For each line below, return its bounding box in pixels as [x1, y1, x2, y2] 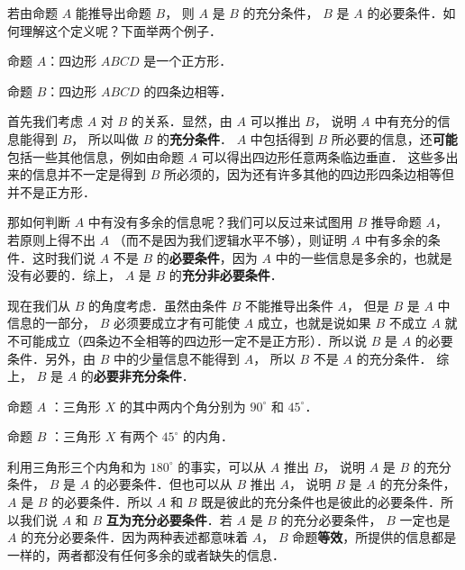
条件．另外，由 [7, 348, 96, 367]
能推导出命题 [75, 4, 151, 22]
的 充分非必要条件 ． [169, 266, 283, 285]
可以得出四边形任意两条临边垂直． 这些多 [201, 147, 446, 166]
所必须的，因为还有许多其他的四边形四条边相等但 [163, 165, 454, 184]
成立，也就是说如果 [257, 313, 371, 332]
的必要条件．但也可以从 [93, 475, 232, 493]
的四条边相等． [143, 81, 232, 100]
